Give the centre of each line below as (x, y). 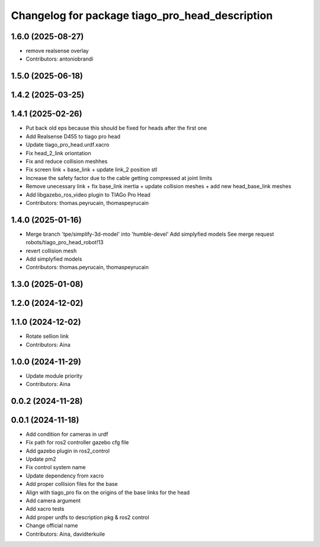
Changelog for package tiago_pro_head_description (142, 15)
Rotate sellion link (47, 336)
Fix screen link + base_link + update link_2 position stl (92, 170)
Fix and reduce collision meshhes (67, 161)
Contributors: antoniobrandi (60, 59)
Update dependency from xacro (65, 476)
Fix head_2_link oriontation (58, 153)
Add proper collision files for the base (72, 484)
